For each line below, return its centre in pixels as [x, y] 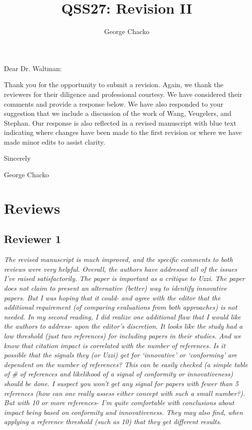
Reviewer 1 [33, 239]
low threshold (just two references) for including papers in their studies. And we [123, 335]
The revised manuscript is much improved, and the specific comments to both [118, 259]
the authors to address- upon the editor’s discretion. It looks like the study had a [123, 326]
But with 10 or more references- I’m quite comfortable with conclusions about [119, 402]
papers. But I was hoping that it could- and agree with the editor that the [112, 297]
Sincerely [17, 158]
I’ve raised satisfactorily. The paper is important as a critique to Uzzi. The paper [125, 278]
